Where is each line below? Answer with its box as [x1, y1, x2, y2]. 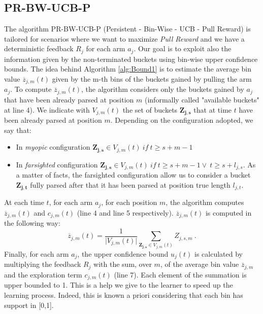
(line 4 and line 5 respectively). [77, 207, 174, 218]
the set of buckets [122, 104, 178, 115]
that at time [193, 104, 232, 115]
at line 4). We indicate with [4, 104, 90, 115]
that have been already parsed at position [4, 94, 134, 104]
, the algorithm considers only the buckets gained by [81, 84, 244, 94]
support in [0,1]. [4, 299, 54, 310]
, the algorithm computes [166, 197, 244, 207]
